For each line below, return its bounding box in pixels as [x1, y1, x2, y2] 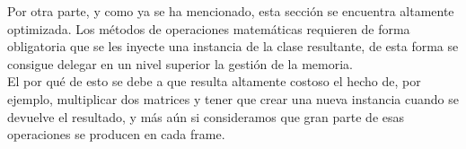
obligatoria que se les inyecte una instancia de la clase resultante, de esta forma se [7, 37, 459, 56]
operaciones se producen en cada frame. [7, 125, 225, 144]
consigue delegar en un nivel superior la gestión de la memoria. [7, 54, 353, 73]
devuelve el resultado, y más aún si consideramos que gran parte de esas [7, 107, 405, 126]
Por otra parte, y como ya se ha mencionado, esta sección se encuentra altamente [7, 2, 454, 20]
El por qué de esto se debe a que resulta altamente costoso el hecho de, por [7, 72, 421, 91]
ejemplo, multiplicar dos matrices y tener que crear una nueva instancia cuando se [7, 89, 459, 108]
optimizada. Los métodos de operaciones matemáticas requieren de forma [7, 19, 410, 38]
